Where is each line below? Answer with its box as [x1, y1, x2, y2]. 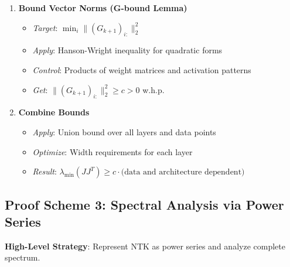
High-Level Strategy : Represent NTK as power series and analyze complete [5, 239, 285, 252]
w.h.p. [142, 83, 165, 95]
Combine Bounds [18, 106, 90, 118]
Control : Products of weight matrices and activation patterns [32, 63, 251, 76]
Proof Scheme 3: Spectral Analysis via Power [5, 195, 284, 213]
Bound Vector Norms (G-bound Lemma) [18, 2, 187, 13]
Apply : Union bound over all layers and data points [32, 125, 216, 138]
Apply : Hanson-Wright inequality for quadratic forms [32, 44, 223, 56]
